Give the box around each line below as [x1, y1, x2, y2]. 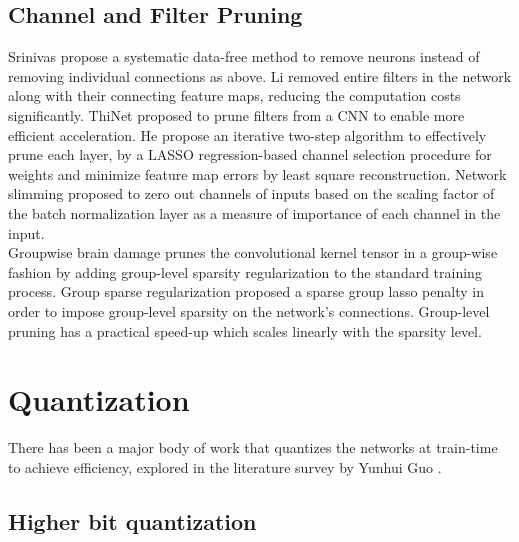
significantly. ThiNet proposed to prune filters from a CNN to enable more [8, 104, 465, 125]
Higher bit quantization [8, 505, 257, 536]
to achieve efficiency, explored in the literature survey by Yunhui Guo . [8, 456, 442, 477]
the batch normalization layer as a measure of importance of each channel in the [8, 202, 501, 223]
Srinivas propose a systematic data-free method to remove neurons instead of [8, 46, 480, 67]
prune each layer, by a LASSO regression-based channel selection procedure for [8, 144, 492, 165]
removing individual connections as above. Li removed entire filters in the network [8, 65, 512, 86]
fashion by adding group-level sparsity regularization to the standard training [8, 261, 482, 282]
